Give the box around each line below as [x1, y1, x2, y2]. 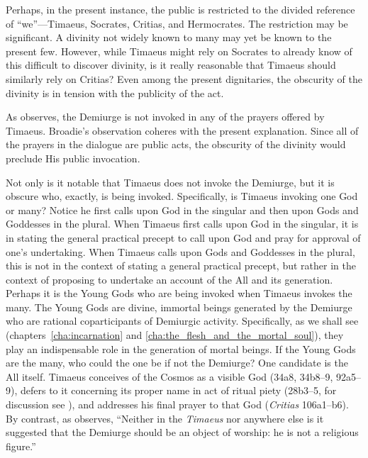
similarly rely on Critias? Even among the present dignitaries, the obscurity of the [6, 71, 362, 86]
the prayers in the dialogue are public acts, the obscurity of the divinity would [6, 137, 346, 152]
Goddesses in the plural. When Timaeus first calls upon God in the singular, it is [6, 216, 359, 231]
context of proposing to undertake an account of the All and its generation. [6, 272, 333, 286]
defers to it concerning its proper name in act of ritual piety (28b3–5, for [20, 383, 337, 398]
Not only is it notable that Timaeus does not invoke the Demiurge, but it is [6, 174, 335, 189]
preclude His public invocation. [6, 150, 140, 165]
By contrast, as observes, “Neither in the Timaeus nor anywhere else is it [6, 410, 324, 425]
